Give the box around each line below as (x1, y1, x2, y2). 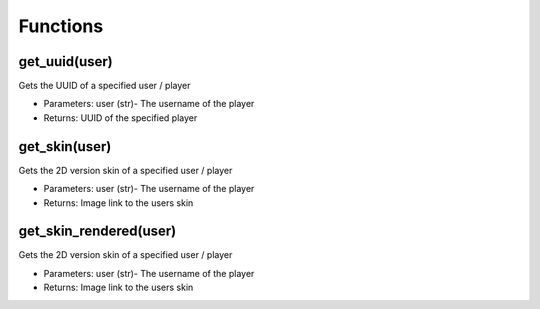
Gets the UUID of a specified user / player (18, 80, 191, 92)
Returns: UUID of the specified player (43, 111, 198, 124)
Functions (18, 15, 104, 37)
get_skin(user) (18, 138, 112, 155)
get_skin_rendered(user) (18, 223, 177, 240)
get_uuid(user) (18, 53, 114, 70)
